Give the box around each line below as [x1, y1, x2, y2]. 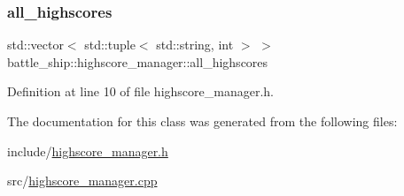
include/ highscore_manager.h [7, 141, 168, 160]
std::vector [7, 35, 64, 54]
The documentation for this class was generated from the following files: [7, 112, 398, 130]
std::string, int [156, 35, 234, 54]
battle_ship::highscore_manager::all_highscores [7, 52, 268, 71]
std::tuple [84, 35, 136, 54]
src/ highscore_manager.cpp [7, 171, 158, 190]
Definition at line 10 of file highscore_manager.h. [7, 82, 274, 101]
